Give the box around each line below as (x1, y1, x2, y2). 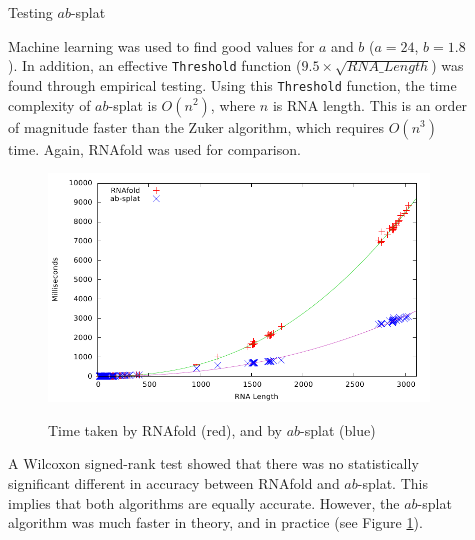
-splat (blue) (300, 419, 376, 440)
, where (210, 94, 256, 115)
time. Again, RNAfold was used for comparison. (8, 138, 301, 159)
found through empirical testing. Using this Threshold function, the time (8, 74, 457, 95)
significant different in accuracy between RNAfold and (8, 473, 340, 494)
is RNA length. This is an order (272, 94, 468, 115)
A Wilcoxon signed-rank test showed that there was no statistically (8, 453, 419, 474)
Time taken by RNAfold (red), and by (48, 419, 282, 440)
